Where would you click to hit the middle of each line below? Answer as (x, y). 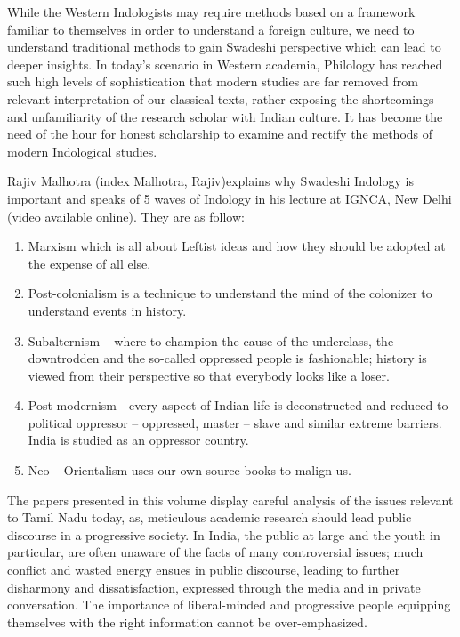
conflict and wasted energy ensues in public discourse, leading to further (204, 570)
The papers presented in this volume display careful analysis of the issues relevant (230, 500)
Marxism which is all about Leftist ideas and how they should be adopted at (237, 246)
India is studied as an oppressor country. (138, 440)
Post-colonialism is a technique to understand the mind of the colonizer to (230, 293)
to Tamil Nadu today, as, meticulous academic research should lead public (210, 517)
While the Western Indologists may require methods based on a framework (211, 12)
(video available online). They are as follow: (126, 216)
